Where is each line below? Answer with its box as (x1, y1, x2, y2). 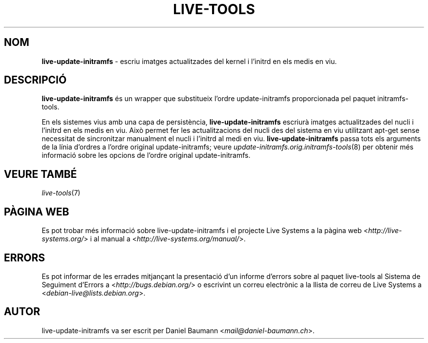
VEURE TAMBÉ (4, 168, 77, 180)
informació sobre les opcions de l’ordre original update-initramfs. (42, 151, 251, 160)
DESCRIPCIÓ (4, 74, 67, 86)
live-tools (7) (42, 189, 81, 197)
